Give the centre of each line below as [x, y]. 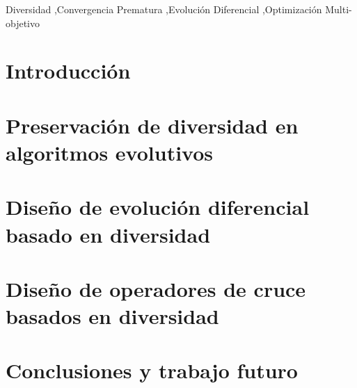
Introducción [68, 71]
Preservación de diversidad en [152, 125]
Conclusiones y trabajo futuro [152, 370]
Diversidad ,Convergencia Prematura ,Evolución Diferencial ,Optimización [164, 9]
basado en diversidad [108, 234]
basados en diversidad [112, 316]
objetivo [23, 23]
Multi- [339, 9]
